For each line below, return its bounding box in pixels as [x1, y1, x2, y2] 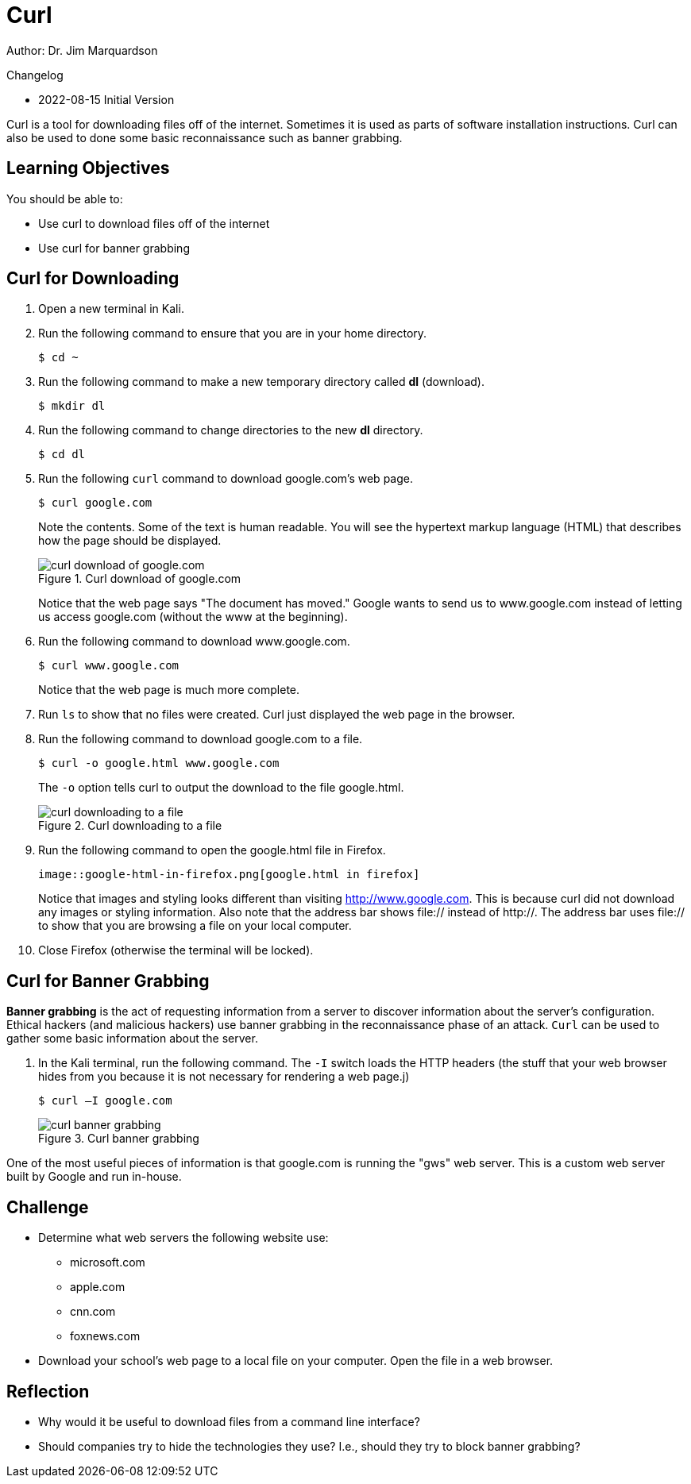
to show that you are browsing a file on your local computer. [38, 919, 352, 933]
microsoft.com [70, 1255, 145, 1270]
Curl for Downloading [6, 268, 180, 289]
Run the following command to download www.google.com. [38, 634, 350, 649]
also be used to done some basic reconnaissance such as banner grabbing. [6, 130, 403, 145]
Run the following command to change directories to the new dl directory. [38, 423, 423, 437]
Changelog [6, 67, 64, 82]
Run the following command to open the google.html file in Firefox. [38, 843, 386, 858]
